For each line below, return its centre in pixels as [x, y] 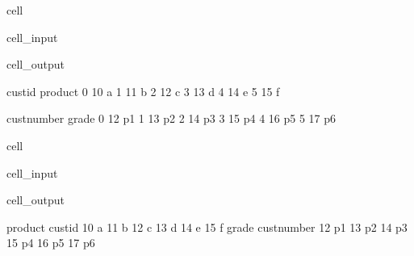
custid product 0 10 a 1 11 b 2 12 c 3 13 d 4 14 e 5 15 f [143, 91]
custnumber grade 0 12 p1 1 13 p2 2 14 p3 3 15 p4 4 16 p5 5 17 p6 [171, 118]
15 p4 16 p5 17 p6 [51, 243]
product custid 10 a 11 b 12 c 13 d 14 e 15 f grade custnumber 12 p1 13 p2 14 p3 [207, 227]
